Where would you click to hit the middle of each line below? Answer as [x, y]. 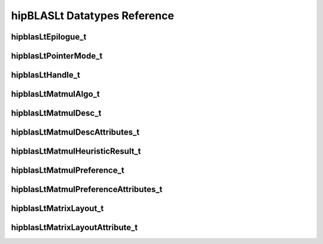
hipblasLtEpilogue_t [49, 37]
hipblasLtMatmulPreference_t [68, 170]
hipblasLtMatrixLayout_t [57, 208]
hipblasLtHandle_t [46, 75]
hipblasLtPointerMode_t [57, 56]
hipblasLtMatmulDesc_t [56, 113]
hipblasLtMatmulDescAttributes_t [75, 132]
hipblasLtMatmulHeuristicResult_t [76, 152]
